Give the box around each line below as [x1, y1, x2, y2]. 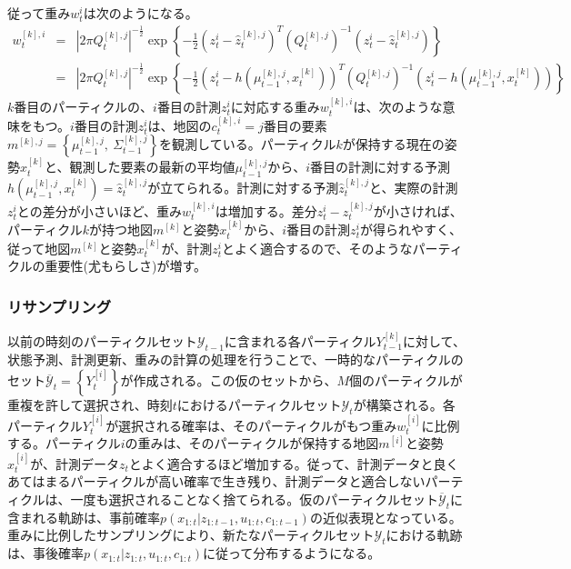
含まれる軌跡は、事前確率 [7, 507, 160, 526]
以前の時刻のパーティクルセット [7, 331, 197, 350]
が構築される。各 [353, 395, 456, 414]
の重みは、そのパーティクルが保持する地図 [125, 434, 379, 453]
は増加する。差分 [215, 201, 317, 220]
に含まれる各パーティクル [224, 331, 376, 350]
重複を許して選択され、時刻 [7, 395, 173, 414]
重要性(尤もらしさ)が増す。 [45, 256, 207, 275]
